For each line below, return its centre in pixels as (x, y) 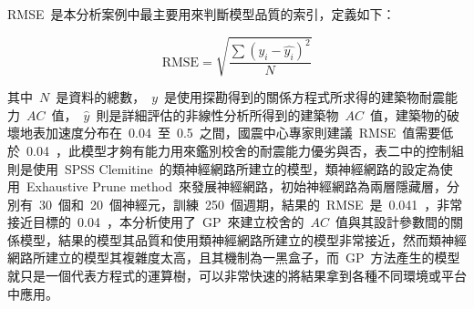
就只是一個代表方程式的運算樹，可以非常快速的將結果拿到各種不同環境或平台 (237, 276)
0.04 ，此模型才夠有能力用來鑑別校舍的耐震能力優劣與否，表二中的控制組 (245, 150)
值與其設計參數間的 (392, 222)
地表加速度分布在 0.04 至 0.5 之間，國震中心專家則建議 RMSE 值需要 (230, 133)
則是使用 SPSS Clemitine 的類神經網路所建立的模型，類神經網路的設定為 (224, 168)
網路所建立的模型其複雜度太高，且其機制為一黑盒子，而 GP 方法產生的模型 (234, 257)
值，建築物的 (408, 114)
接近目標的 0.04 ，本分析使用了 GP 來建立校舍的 (156, 222)
